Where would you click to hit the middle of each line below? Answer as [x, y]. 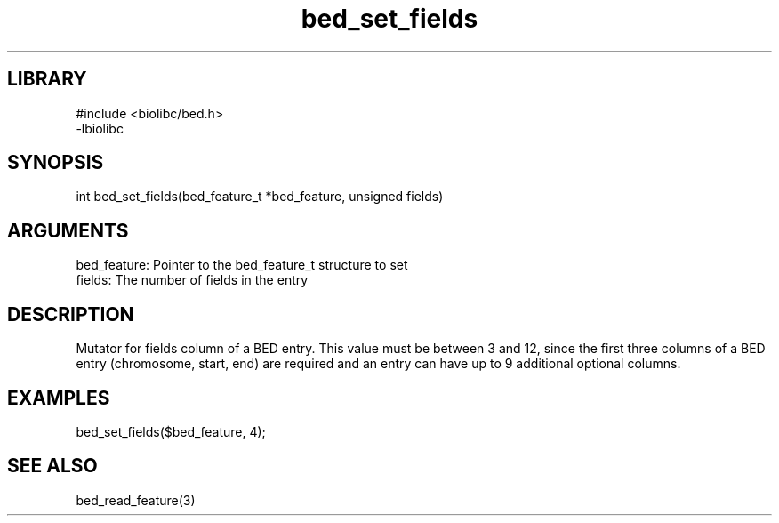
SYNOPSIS [56, 163]
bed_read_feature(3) [136, 500]
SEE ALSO [52, 466]
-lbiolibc [100, 128]
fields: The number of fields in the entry [192, 280]
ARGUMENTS [68, 230]
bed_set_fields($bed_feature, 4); [171, 431]
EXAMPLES [59, 398]
